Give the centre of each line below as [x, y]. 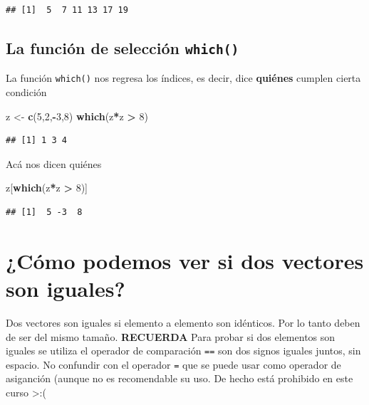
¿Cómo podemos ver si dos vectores [185, 260]
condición [26, 92]
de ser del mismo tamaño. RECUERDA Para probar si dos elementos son [171, 336]
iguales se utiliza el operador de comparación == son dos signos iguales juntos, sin [183, 351]
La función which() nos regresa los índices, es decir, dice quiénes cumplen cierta [183, 78]
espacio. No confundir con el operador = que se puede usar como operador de [173, 364]
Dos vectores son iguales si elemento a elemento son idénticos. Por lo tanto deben [183, 322]
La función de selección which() [123, 47]
